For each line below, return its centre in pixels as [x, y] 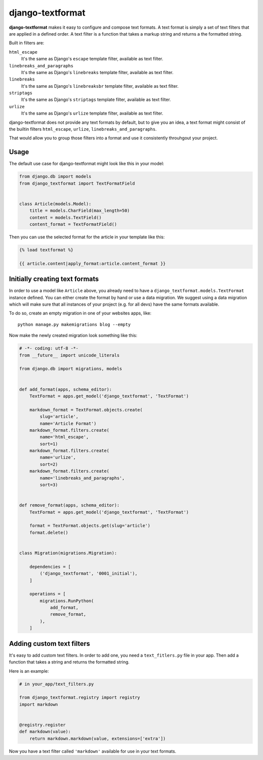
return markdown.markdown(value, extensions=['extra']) [98, 738]
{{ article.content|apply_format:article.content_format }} [93, 263]
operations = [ [47, 594]
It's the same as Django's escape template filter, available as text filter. [92, 59]
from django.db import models [55, 176]
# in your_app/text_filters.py [57, 684]
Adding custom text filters [49, 643]
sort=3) [49, 485]
